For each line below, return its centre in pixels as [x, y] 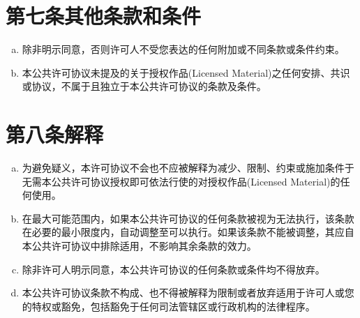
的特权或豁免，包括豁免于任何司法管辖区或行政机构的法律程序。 [168, 306]
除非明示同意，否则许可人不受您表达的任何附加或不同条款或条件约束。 [183, 49]
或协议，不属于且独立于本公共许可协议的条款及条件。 [144, 86]
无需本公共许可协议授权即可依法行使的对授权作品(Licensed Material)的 [181, 181]
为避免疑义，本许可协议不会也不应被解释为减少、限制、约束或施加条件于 [188, 168]
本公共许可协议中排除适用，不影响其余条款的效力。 [139, 245]
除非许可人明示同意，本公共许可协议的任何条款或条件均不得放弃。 [173, 269]
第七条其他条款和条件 [104, 16]
